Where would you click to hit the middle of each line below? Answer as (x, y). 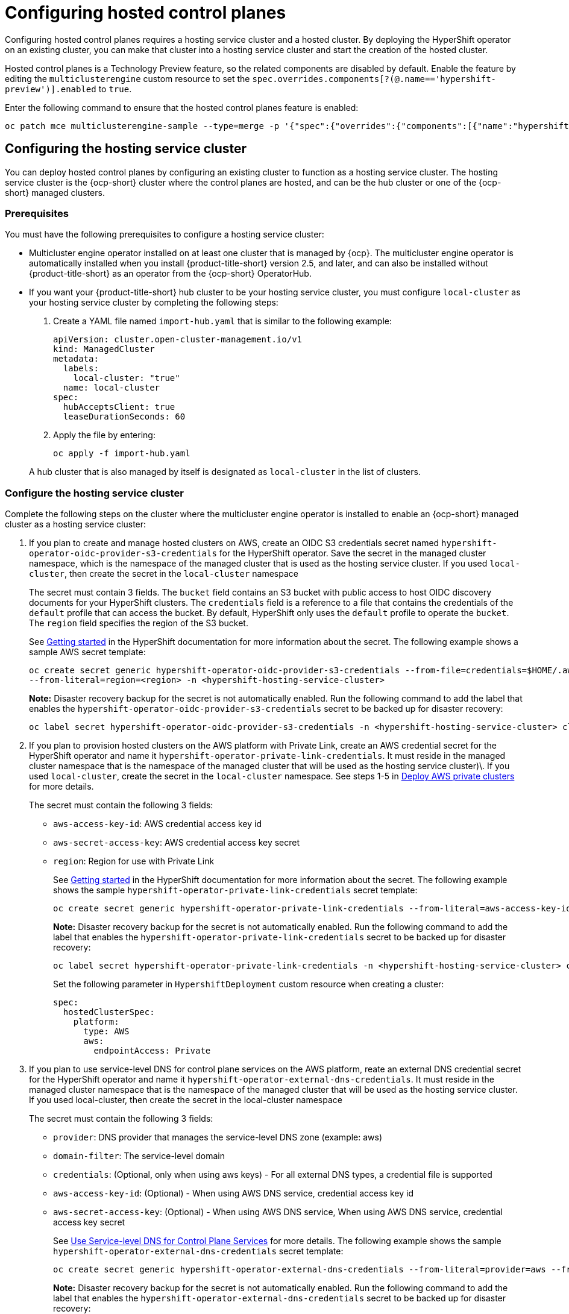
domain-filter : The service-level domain (139, 1156)
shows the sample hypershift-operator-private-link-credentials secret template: (235, 890)
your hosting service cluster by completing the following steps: (154, 303)
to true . (115, 89)
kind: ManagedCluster (104, 349)
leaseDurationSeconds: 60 (124, 417)
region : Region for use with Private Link (134, 861)
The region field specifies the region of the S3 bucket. (139, 623)
